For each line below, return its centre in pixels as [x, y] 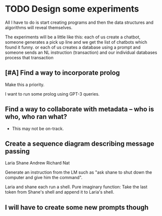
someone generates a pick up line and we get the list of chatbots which [76, 42]
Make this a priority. [25, 84]
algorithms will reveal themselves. [39, 27]
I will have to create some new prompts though [77, 207]
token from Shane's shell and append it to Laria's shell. [60, 192]
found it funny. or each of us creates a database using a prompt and [73, 47]
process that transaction [29, 57]
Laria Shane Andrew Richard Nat [37, 163]
